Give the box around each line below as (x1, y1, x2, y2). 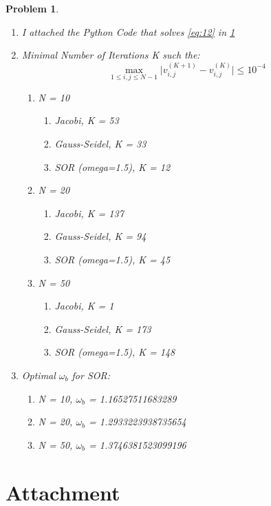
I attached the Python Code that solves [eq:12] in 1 (21, 24, 235, 39)
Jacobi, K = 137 (54, 205, 124, 220)
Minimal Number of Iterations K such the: (21, 48, 200, 62)
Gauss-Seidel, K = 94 (54, 229, 147, 243)
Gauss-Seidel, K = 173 (54, 321, 151, 336)
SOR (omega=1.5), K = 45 (54, 252, 171, 266)
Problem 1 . (6, 1, 59, 15)
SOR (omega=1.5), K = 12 (54, 159, 171, 174)
